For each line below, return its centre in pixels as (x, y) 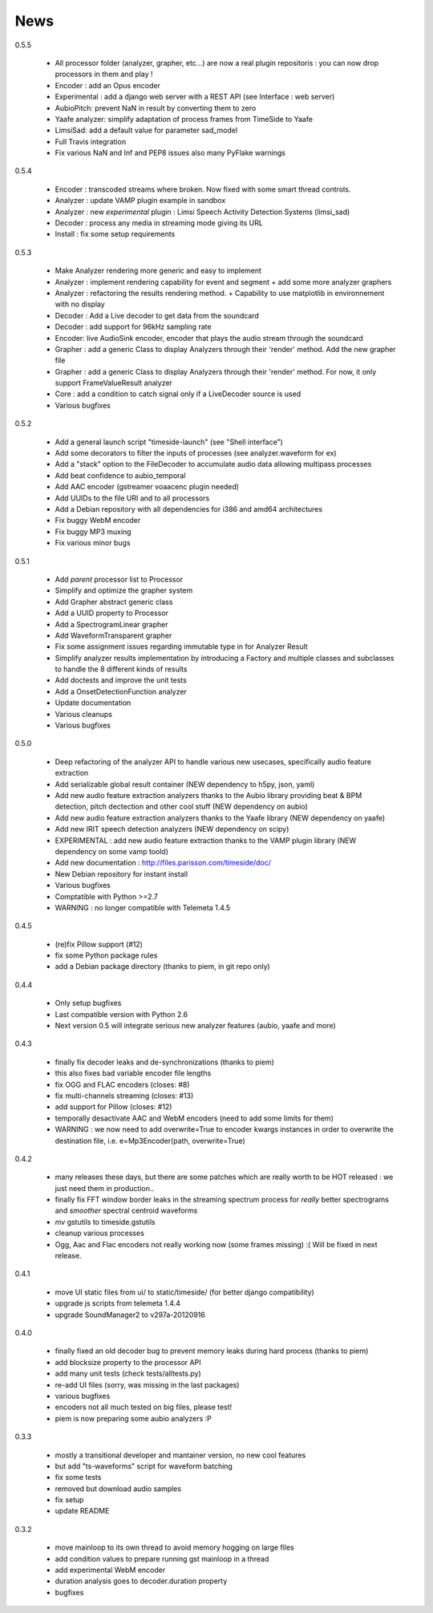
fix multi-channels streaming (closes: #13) (124, 1096)
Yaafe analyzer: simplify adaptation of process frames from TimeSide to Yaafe (184, 119)
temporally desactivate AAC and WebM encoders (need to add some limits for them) (194, 1118)
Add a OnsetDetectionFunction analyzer (121, 691)
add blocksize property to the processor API (128, 1362)
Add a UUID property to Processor (111, 613)
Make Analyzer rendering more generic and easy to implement (158, 271)
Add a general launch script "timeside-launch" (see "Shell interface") (169, 442)
